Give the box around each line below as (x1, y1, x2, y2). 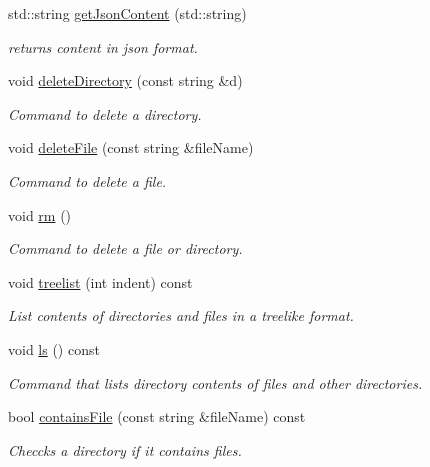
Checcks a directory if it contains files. (8, 439, 242, 460)
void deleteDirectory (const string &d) (8, 70, 243, 91)
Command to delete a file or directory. (8, 238, 243, 259)
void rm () (8, 204, 72, 225)
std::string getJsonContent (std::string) (8, 3, 247, 23)
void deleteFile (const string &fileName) (8, 137, 254, 158)
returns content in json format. (8, 36, 198, 57)
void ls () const (8, 338, 100, 359)
